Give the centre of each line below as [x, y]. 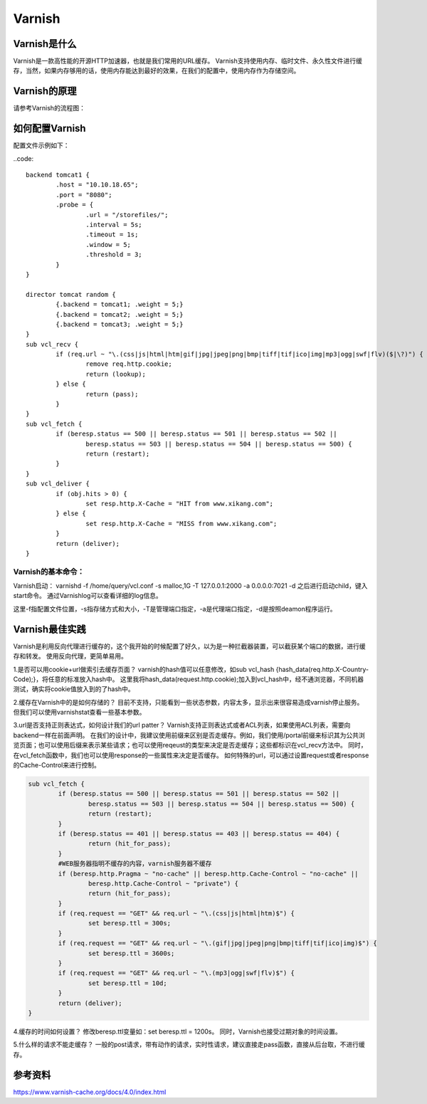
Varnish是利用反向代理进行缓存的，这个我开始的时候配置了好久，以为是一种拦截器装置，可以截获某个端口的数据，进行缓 [189, 646]
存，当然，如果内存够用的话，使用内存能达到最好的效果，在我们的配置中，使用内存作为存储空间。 [157, 70]
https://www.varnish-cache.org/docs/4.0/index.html [90, 1092]
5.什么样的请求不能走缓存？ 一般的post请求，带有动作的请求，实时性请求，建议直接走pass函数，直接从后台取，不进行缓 [189, 1045]
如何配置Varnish [49, 128]
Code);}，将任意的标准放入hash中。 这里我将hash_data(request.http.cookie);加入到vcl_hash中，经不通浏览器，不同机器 [189, 679]
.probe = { [75, 205]
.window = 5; [109, 245]
